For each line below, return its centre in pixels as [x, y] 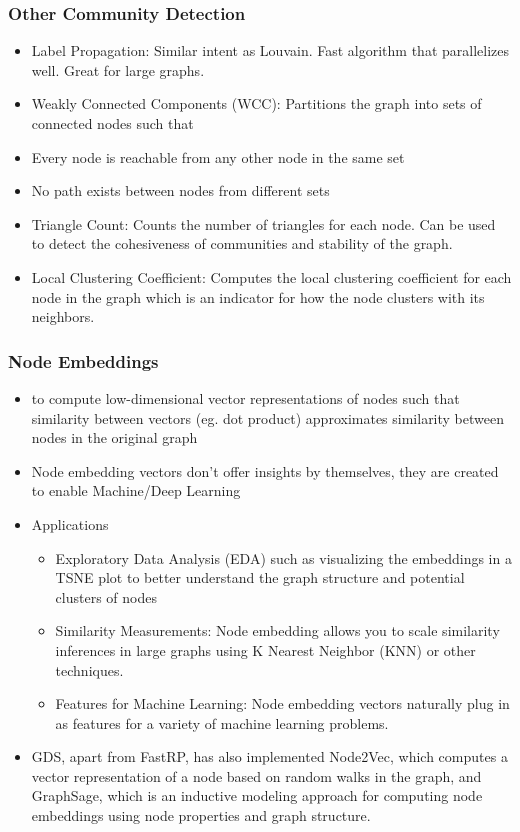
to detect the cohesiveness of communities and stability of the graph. [242, 243]
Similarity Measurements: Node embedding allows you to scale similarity [277, 630]
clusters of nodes [106, 596]
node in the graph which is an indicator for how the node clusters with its [258, 296]
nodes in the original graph [114, 437]
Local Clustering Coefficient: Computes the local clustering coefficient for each [271, 276]
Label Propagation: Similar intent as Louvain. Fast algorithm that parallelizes [270, 50]
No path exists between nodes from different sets [180, 190]
